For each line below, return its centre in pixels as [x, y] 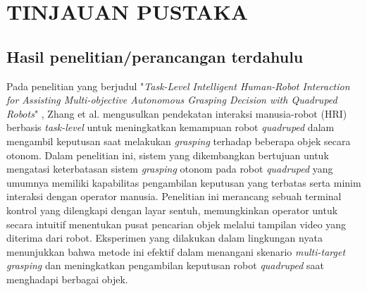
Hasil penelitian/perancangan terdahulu [155, 56]
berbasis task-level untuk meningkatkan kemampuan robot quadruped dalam [170, 127]
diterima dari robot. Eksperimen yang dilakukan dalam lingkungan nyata [164, 238]
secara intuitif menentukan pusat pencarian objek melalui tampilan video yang [176, 224]
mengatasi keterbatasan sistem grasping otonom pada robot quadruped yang [170, 169]
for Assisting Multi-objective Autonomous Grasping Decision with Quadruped [172, 100]
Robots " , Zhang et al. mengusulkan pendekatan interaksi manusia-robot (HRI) [177, 113]
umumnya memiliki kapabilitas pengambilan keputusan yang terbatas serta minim [184, 182]
